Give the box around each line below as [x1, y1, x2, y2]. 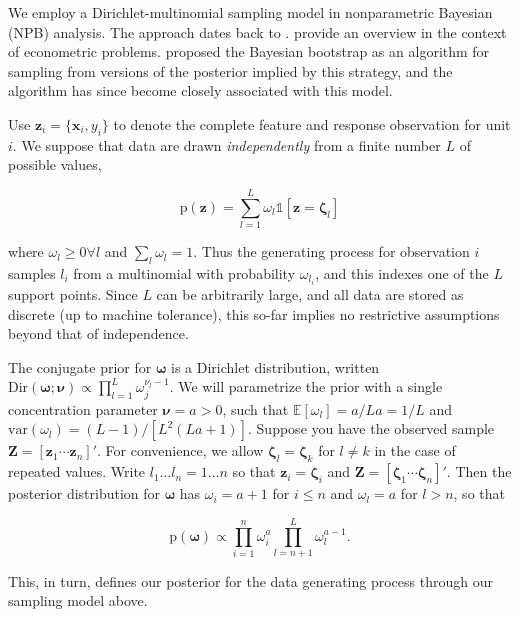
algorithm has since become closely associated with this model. [8, 80, 393, 101]
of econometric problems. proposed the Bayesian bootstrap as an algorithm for [8, 41, 490, 62]
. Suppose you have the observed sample [248, 418, 495, 439]
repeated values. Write [8, 461, 146, 482]
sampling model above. [8, 590, 148, 611]
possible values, [8, 154, 102, 175]
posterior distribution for [8, 483, 161, 504]
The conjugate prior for [8, 356, 152, 377]
